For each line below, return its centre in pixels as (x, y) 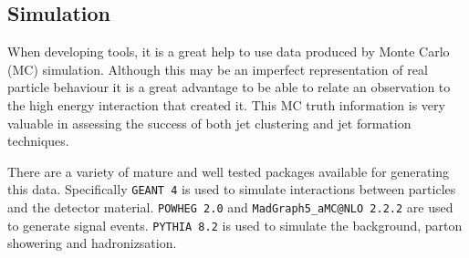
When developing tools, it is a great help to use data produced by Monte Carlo (229, 52)
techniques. (38, 141)
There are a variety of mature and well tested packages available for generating (229, 171)
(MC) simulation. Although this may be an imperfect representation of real (218, 69)
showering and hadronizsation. (92, 243)
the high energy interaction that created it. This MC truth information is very (226, 104)
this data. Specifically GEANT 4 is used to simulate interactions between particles (232, 189)
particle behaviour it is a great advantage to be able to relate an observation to (229, 87)
